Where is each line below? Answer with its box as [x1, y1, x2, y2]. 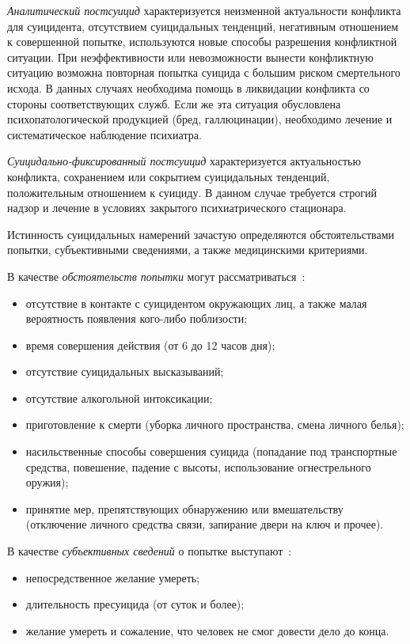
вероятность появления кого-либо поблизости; [25, 310, 248, 327]
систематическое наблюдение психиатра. [7, 126, 202, 142]
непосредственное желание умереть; [25, 569, 200, 585]
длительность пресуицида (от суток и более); [25, 596, 245, 612]
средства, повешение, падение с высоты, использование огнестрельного [25, 458, 371, 475]
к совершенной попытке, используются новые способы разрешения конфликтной [7, 33, 397, 50]
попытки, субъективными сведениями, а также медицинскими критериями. [7, 241, 368, 258]
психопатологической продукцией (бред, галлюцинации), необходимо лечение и [7, 111, 393, 127]
